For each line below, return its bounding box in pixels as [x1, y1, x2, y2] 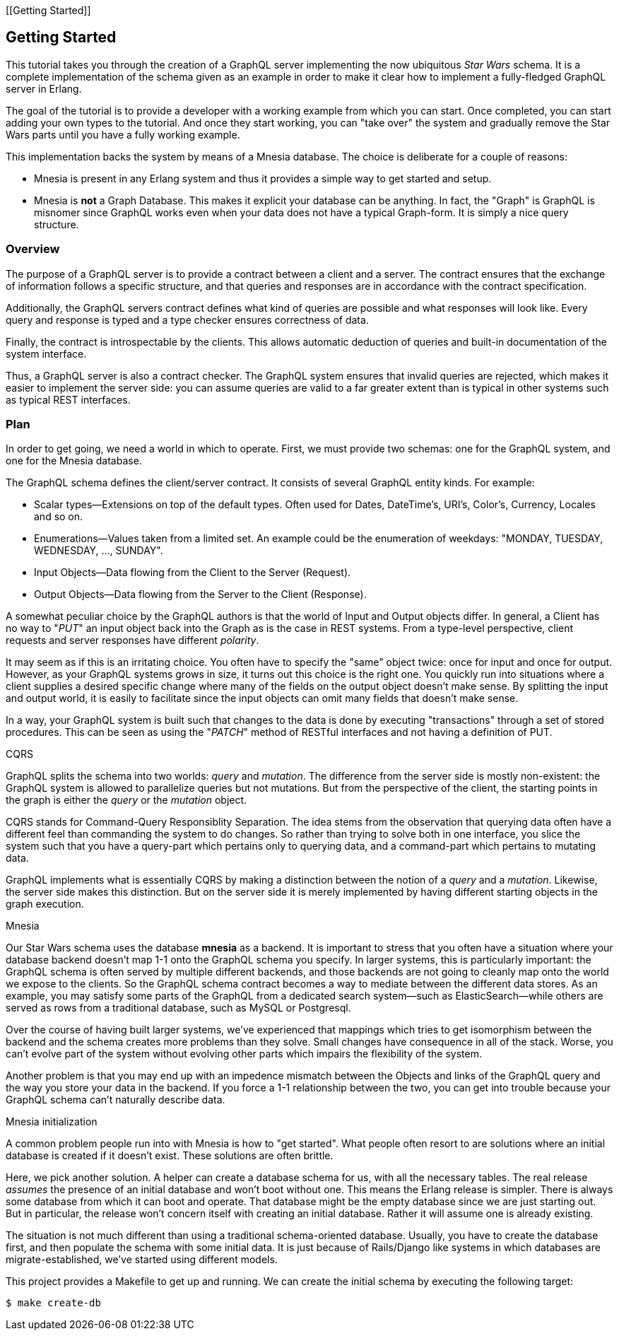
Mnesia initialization [6, 1115, 98, 1128]
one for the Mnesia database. [6, 455, 142, 467]
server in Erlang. [6, 82, 82, 95]
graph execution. [6, 898, 84, 910]
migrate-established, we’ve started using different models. [6, 1253, 278, 1266]
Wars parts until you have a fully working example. [6, 128, 240, 141]
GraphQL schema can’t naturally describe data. [6, 1094, 225, 1106]
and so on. [34, 510, 83, 523]
